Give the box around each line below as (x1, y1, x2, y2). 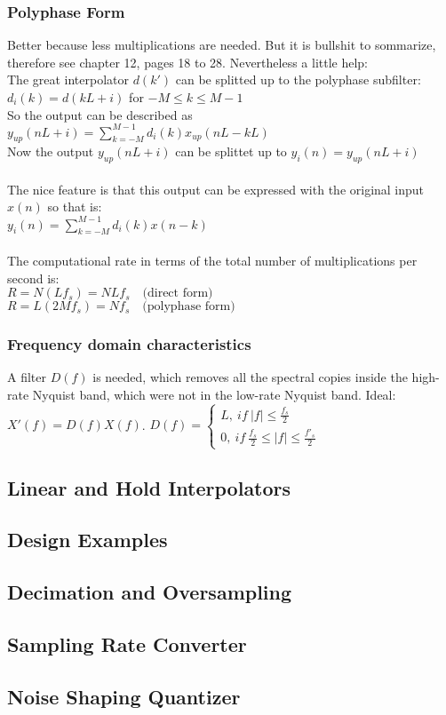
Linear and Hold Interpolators (7, 473, 291, 501)
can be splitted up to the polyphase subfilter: (175, 70, 421, 89)
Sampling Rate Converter (7, 630, 247, 657)
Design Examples (7, 526, 168, 553)
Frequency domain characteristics (7, 333, 251, 355)
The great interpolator (7, 70, 130, 89)
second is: (7, 268, 60, 287)
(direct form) (142, 287, 213, 300)
